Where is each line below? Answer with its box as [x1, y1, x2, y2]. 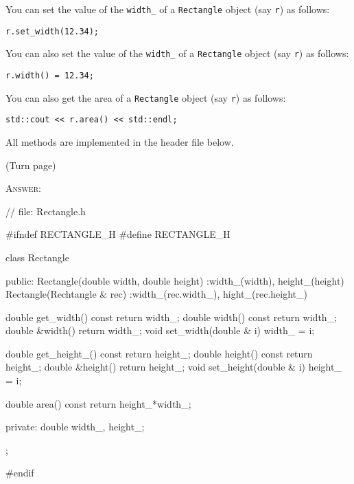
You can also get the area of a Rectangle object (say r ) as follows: [5, 90, 286, 104]
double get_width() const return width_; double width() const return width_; [5, 309, 338, 324]
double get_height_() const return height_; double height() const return [5, 346, 313, 360]
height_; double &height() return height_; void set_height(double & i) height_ [5, 360, 342, 374]
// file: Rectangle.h [5, 203, 86, 218]
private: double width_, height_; [5, 419, 145, 434]
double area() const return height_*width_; [5, 396, 191, 410]
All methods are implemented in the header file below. [5, 134, 234, 148]
